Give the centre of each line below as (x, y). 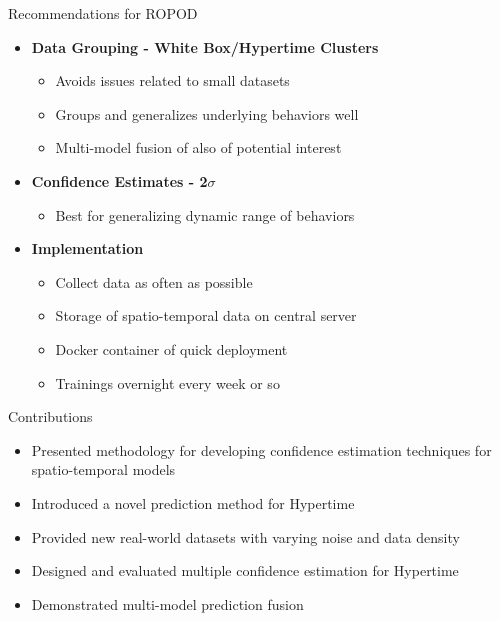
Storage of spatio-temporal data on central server (206, 315)
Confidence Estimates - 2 (119, 180)
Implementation (87, 248)
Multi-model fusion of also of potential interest (198, 147)
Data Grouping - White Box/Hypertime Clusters (205, 46)
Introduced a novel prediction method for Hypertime (193, 502)
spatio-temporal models (103, 469)
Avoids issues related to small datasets (172, 80)
